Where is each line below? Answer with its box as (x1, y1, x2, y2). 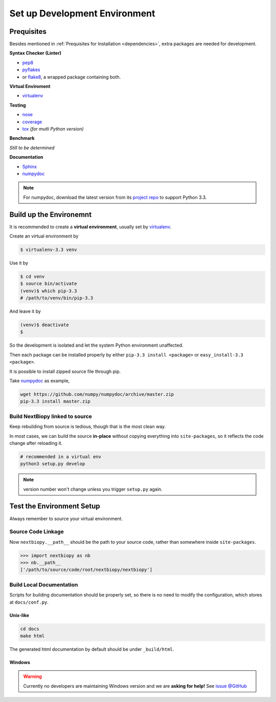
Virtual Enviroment (9, 83, 51, 90)
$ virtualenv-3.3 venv (20, 246, 77, 252)
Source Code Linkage (9, 528, 64, 535)
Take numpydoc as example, (9, 378, 70, 384)
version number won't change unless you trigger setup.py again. (23, 486, 163, 492)
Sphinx (22, 163, 37, 169)
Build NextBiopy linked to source (9, 413, 92, 420)
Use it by (9, 260, 28, 266)
